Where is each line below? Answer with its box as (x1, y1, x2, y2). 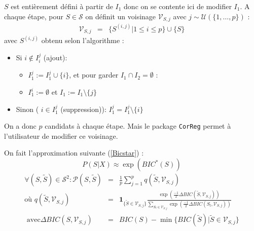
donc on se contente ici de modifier (124, 1, 232, 11)
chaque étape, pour (4, 11, 63, 21)
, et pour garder (69, 69, 119, 80)
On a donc (4, 121, 37, 131)
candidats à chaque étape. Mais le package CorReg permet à (45, 121, 231, 131)
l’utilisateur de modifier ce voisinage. (4, 130, 118, 141)
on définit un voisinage (85, 11, 156, 21)
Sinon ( (16, 103, 39, 114)
